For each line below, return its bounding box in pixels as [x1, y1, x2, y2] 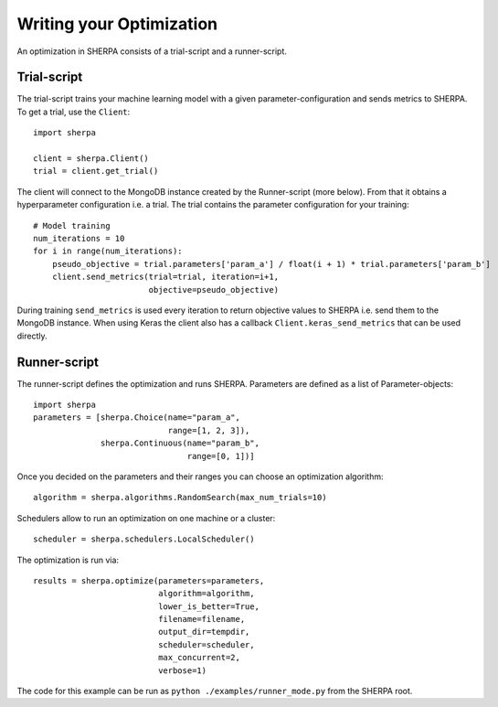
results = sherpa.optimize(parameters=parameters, [33, 575, 265, 585]
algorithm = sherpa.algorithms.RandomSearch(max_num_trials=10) [33, 492, 328, 503]
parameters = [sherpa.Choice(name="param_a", [33, 412, 241, 423]
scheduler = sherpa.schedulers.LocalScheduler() [33, 534, 255, 544]
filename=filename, [158, 614, 246, 625]
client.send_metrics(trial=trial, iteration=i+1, [51, 272, 279, 283]
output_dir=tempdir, [158, 627, 250, 637]
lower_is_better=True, [158, 601, 260, 612]
